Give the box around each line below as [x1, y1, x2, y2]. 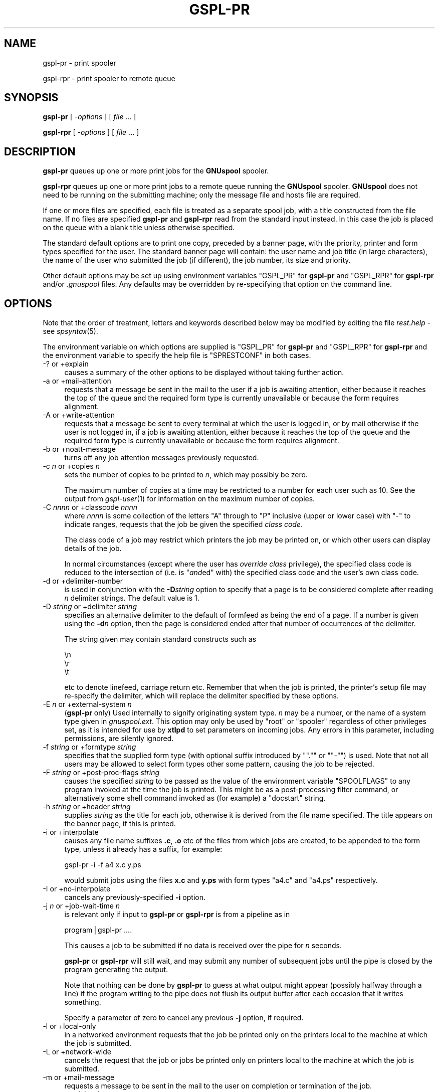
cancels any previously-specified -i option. [64, 893, 205, 902]
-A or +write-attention [43, 411, 115, 420]
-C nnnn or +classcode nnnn [43, 503, 138, 512]
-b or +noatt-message [43, 445, 116, 454]
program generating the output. [64, 965, 168, 974]
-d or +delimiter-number [43, 577, 123, 586]
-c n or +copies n [43, 462, 100, 471]
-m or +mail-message [43, 1073, 115, 1082]
